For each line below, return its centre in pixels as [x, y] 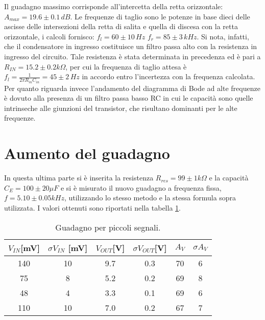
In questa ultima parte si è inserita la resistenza [79, 178]
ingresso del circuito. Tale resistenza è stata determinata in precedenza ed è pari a [132, 56]
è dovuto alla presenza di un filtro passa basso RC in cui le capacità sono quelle [129, 98]
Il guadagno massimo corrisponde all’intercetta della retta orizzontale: [114, 6]
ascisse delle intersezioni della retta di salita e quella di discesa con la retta [121, 26]
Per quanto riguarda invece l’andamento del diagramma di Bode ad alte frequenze [132, 88]
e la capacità [229, 178]
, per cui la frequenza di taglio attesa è [126, 66]
